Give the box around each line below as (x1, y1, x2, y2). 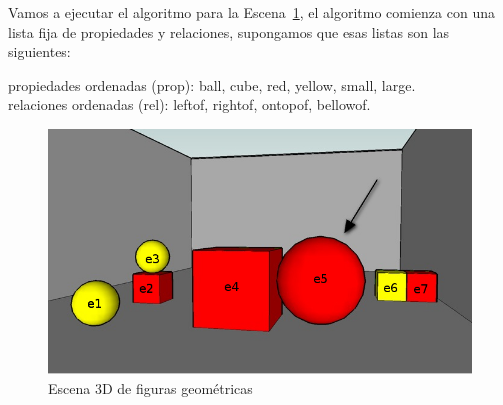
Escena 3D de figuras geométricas (48, 378, 253, 399)
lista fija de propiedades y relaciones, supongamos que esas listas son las (8, 21, 450, 42)
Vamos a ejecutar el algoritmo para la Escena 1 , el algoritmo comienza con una (8, 2, 495, 22)
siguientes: (8, 41, 71, 62)
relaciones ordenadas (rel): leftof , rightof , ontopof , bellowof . (8, 94, 371, 115)
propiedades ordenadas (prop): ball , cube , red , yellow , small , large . (8, 74, 416, 95)
